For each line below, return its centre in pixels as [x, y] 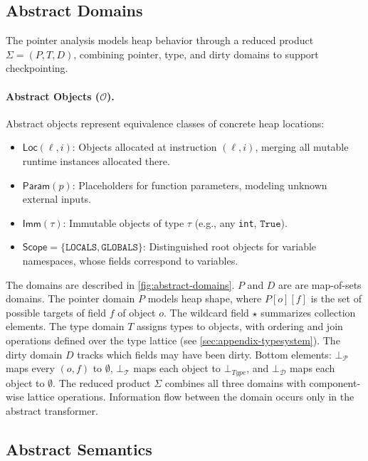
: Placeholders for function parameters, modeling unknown [200, 185]
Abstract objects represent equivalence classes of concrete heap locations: [165, 123]
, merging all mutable [302, 147]
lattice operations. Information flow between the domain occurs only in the [191, 397]
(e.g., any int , [226, 222]
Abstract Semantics [79, 449]
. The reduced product [102, 382]
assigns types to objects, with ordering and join [240, 326]
